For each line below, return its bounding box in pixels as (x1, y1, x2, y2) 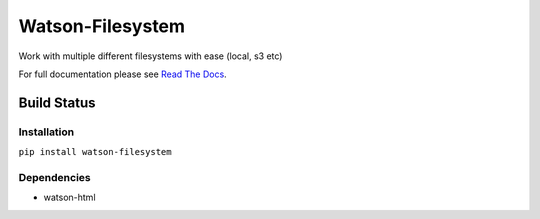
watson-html (43, 191, 96, 204)
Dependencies (18, 170, 92, 184)
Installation (18, 125, 75, 139)
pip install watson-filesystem (18, 146, 172, 158)
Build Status (18, 94, 96, 111)
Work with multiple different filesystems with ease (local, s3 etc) (18, 50, 283, 62)
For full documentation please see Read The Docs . (18, 68, 227, 80)
